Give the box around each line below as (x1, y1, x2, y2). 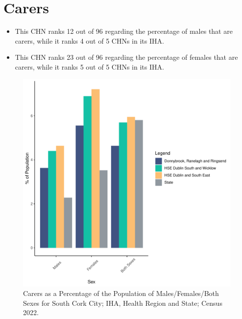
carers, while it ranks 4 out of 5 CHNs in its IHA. (15, 35, 164, 46)
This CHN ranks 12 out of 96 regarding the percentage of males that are (15, 26, 233, 36)
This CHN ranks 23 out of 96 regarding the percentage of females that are (15, 52, 238, 62)
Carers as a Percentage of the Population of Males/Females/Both (23, 288, 219, 298)
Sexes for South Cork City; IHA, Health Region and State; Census (23, 297, 222, 308)
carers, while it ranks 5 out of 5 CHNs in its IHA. (15, 61, 164, 72)
